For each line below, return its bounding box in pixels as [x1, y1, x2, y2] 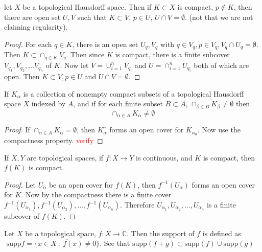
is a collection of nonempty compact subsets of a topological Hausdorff [23, 88, 244, 99]
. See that [100, 238, 130, 248]
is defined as [202, 227, 241, 238]
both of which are [194, 59, 249, 70]
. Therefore [120, 199, 155, 210]
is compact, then [203, 152, 255, 163]
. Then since [66, 49, 105, 60]
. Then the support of [127, 227, 195, 238]
